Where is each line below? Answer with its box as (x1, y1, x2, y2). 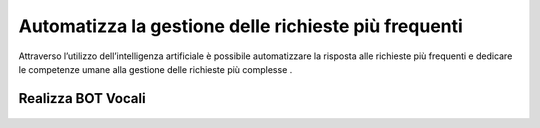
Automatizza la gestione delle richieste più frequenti (18, 15, 464, 37)
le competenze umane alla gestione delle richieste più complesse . (18, 63, 293, 75)
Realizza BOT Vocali (18, 90, 146, 107)
